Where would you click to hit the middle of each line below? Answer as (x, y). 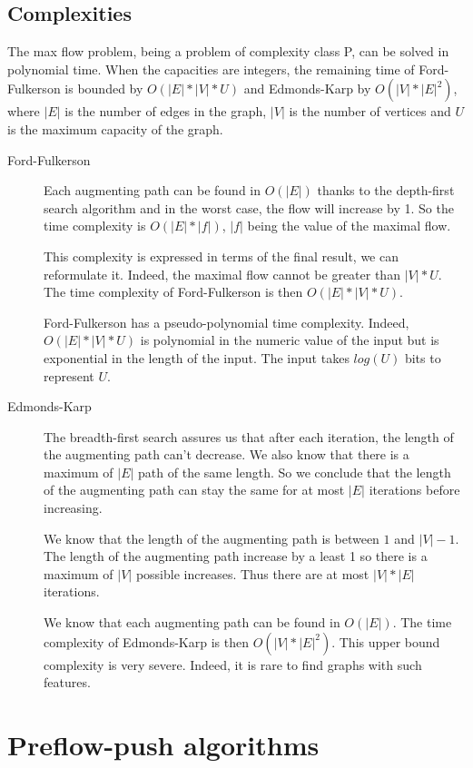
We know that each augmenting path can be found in (192, 622)
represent (69, 375)
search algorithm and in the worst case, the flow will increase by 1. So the (249, 207)
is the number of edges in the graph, (166, 111)
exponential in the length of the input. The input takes (197, 357)
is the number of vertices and (370, 111)
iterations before (414, 490)
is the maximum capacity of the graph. (115, 128)
